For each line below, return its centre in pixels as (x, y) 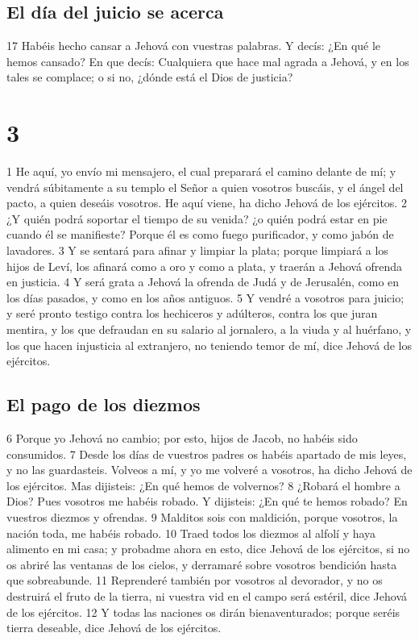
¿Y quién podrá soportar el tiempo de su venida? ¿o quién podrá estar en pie (197, 218)
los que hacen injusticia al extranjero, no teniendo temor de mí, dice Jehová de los (209, 345)
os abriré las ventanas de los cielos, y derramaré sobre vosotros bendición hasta (202, 564)
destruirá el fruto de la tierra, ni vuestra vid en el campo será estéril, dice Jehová (207, 595)
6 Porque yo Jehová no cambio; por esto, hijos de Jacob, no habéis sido (182, 438)
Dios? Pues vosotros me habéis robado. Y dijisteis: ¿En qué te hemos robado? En (207, 501)
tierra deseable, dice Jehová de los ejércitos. (114, 628)
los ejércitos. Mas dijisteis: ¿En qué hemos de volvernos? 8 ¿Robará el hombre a (203, 485)
